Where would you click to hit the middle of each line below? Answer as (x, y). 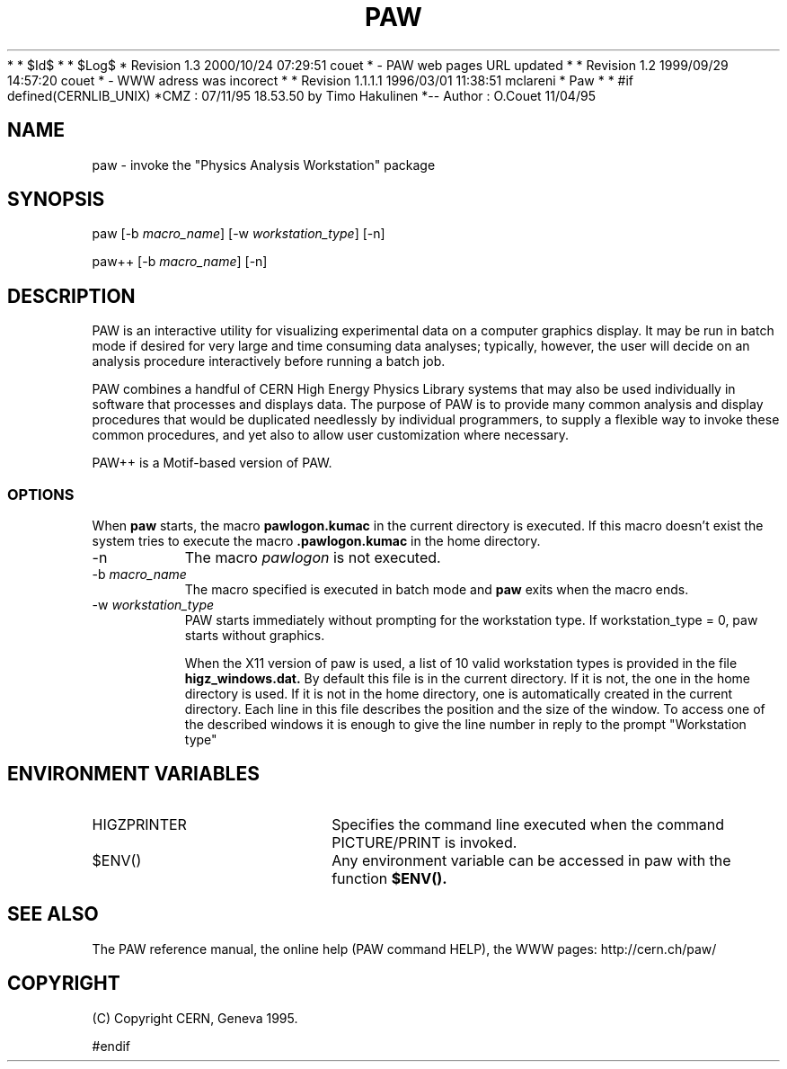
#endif (111, 1046)
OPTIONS (41, 494)
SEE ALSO (53, 914)
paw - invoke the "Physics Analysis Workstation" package (264, 165)
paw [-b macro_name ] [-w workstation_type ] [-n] (239, 234)
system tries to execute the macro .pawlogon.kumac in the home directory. (316, 541)
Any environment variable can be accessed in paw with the (531, 860)
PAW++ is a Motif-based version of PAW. (212, 463)
